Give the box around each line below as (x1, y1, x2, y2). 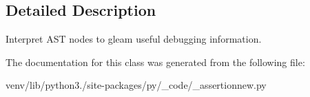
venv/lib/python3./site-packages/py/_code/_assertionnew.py (6, 78, 267, 92)
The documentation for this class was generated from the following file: (6, 54, 305, 69)
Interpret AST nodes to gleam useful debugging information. (6, 32, 262, 46)
